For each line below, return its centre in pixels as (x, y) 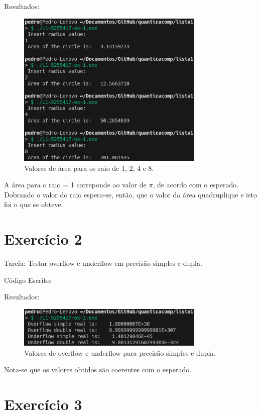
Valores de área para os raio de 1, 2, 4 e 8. (89, 168)
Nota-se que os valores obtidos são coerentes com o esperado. (98, 370)
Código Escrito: (28, 280)
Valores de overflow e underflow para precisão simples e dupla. (120, 352)
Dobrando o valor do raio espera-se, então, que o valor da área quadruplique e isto (130, 194)
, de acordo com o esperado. (196, 185)
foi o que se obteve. (34, 204)
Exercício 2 (43, 239)
